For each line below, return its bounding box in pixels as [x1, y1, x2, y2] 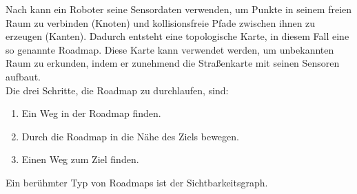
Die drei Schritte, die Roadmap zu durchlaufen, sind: [6, 83, 229, 97]
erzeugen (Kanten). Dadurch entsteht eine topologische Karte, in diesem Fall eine [6, 29, 349, 43]
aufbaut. [6, 69, 41, 83]
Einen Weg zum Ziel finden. [21, 152, 139, 166]
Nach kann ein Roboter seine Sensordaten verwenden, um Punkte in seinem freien [6, 2, 352, 16]
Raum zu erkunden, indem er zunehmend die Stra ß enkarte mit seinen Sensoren [6, 56, 340, 70]
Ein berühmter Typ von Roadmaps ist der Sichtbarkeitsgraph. [6, 175, 268, 189]
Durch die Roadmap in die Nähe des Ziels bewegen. [21, 129, 239, 143]
